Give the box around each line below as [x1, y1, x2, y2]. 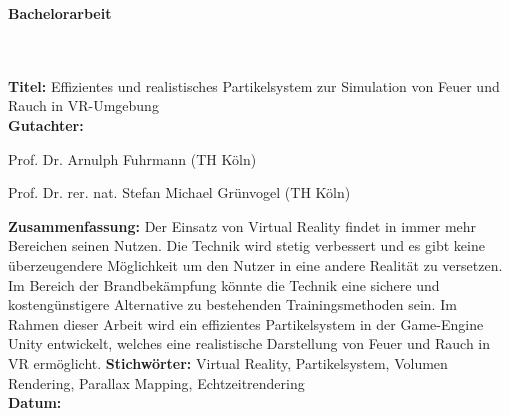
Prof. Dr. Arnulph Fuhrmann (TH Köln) [8, 148, 257, 169]
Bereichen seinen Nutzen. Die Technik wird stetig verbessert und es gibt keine [8, 235, 485, 256]
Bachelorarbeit [8, 3, 112, 23]
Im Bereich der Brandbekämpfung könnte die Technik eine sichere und [8, 274, 440, 295]
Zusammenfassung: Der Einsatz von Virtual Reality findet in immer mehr [8, 215, 477, 236]
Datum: [8, 392, 62, 413]
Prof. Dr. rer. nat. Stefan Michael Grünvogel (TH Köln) [8, 182, 351, 203]
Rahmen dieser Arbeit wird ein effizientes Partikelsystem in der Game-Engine [8, 313, 484, 334]
